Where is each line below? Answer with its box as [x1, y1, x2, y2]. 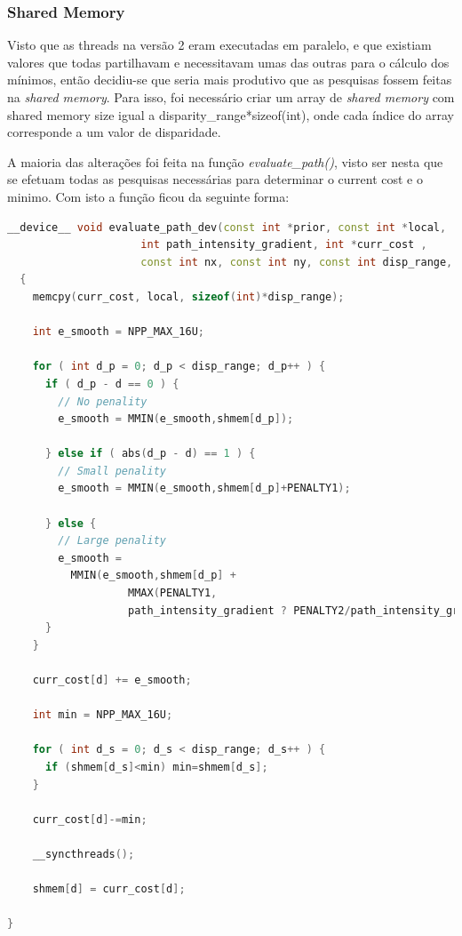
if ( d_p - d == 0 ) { [44, 377, 179, 390]
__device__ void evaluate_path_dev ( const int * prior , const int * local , [7, 220, 447, 234]
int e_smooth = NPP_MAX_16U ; [32, 325, 204, 339]
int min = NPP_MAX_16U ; [32, 708, 173, 722]
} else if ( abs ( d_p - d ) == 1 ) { [44, 447, 256, 460]
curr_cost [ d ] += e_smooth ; [32, 674, 192, 686]
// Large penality [58, 534, 166, 548]
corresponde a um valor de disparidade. [7, 123, 221, 141]
